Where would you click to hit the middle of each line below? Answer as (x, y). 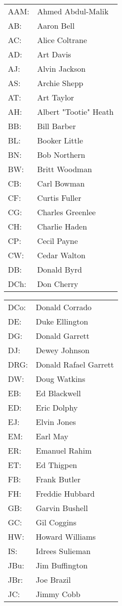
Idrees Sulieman (63, 551)
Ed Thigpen (56, 465)
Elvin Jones (56, 422)
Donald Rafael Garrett (75, 364)
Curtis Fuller (59, 198)
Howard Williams (66, 536)
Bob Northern (61, 155)
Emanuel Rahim (64, 450)
